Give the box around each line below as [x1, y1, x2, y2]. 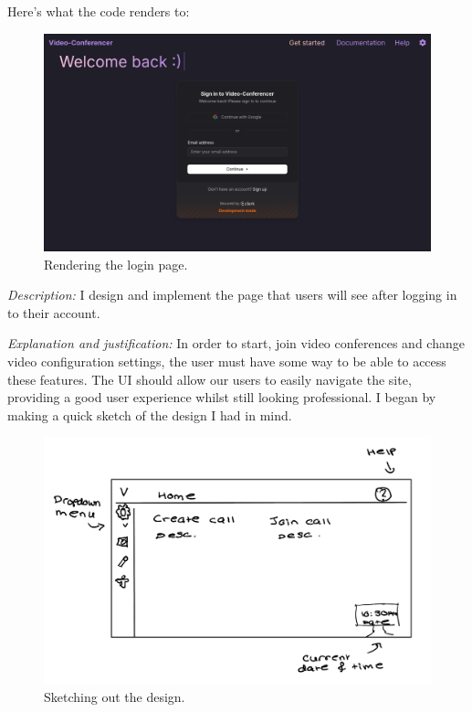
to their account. [7, 303, 100, 322]
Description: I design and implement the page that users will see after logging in [7, 285, 457, 304]
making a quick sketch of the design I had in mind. [7, 405, 292, 424]
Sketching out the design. [44, 687, 185, 707]
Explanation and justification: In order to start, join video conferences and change [7, 334, 465, 353]
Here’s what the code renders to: [7, 2, 190, 20]
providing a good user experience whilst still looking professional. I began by [7, 388, 436, 407]
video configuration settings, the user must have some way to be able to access [7, 352, 446, 371]
